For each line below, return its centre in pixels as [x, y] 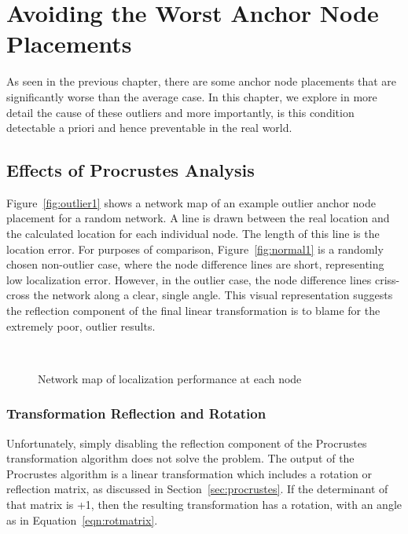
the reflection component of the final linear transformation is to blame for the [193, 311]
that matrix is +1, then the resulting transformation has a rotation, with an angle [204, 505]
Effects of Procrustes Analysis [130, 170]
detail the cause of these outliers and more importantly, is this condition [180, 112]
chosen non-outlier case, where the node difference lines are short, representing [195, 264]
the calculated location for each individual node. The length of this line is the [193, 234]
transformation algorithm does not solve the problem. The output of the [180, 458]
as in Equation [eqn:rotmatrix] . [82, 519]
